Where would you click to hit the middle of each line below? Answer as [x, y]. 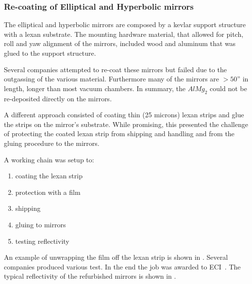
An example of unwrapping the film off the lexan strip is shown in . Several [116, 257]
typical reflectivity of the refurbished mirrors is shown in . [90, 276]
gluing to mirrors [41, 224]
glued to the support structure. [50, 53]
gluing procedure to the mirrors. [52, 143]
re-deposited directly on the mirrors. [58, 98]
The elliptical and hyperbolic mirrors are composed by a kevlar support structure [125, 24]
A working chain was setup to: [49, 159]
